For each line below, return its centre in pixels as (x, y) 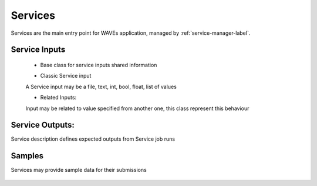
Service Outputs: (43, 125)
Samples (27, 156)
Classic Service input (66, 76)
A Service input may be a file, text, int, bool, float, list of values (101, 87)
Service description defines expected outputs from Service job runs (93, 139)
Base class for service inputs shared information (99, 65)
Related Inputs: (58, 98)
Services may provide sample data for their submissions (79, 170)
